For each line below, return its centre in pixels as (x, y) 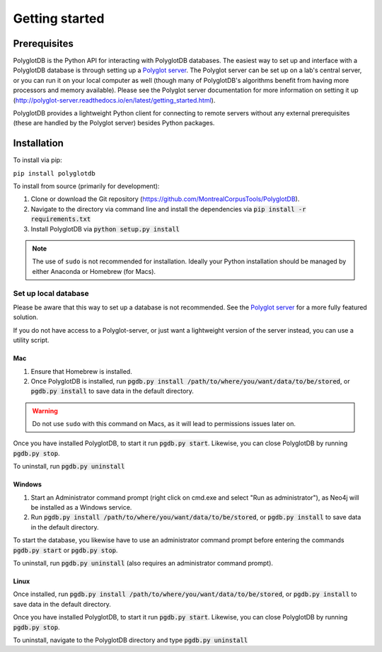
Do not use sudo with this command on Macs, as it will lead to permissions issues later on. (164, 424)
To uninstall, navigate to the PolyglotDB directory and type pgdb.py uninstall (131, 640)
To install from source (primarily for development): (86, 186)
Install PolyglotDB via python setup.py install (105, 229)
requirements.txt (61, 219)
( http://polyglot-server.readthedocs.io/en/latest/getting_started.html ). (114, 100)
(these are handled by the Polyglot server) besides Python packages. (114, 123)
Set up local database (51, 293)
